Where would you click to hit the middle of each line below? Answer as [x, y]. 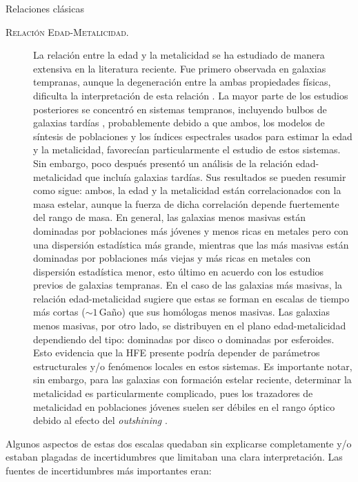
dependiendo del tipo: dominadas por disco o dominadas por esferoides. [184, 339]
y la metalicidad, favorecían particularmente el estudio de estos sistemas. [187, 150]
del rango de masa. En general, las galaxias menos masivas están [170, 217]
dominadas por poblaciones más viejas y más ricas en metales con [172, 258]
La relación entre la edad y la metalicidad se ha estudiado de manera [179, 55]
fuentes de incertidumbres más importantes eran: [109, 470]
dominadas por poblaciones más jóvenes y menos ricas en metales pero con [191, 230]
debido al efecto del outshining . [100, 420]
